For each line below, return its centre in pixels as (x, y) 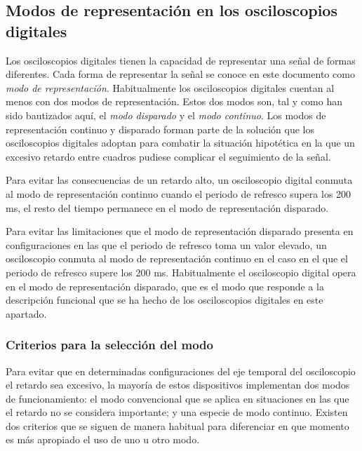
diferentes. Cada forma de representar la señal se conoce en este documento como (180, 74)
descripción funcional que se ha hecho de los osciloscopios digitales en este (165, 300)
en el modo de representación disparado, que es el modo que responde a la (165, 286)
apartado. (26, 313)
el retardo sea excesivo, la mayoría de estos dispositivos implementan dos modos (178, 385)
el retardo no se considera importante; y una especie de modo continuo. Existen (177, 412)
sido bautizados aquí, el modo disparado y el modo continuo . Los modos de (166, 115)
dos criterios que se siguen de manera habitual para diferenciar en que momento (177, 425)
